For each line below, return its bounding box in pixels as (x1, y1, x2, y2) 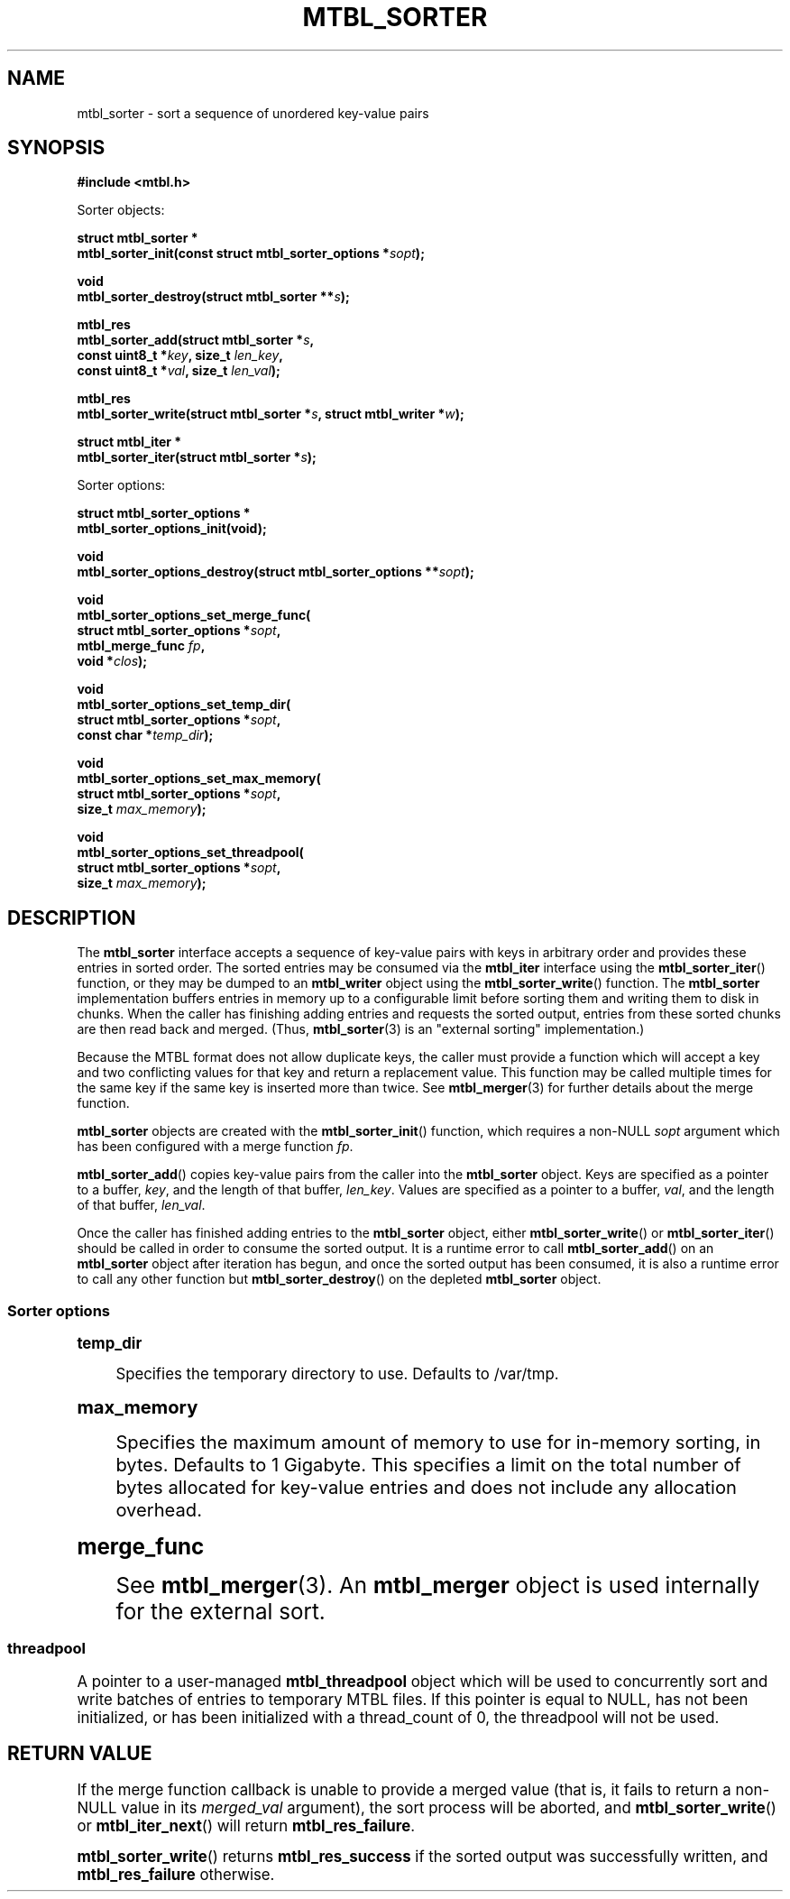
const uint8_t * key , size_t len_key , (77, 347, 283, 364)
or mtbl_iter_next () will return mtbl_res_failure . (77, 1816, 416, 1835)
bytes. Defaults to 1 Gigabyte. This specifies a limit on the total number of (115, 1453, 741, 1477)
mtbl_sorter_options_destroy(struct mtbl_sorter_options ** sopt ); (77, 564, 474, 580)
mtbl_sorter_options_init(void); (77, 521, 267, 537)
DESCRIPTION (7, 906, 136, 929)
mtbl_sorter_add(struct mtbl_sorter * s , (77, 332, 315, 348)
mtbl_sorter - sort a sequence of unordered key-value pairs (77, 105, 429, 121)
